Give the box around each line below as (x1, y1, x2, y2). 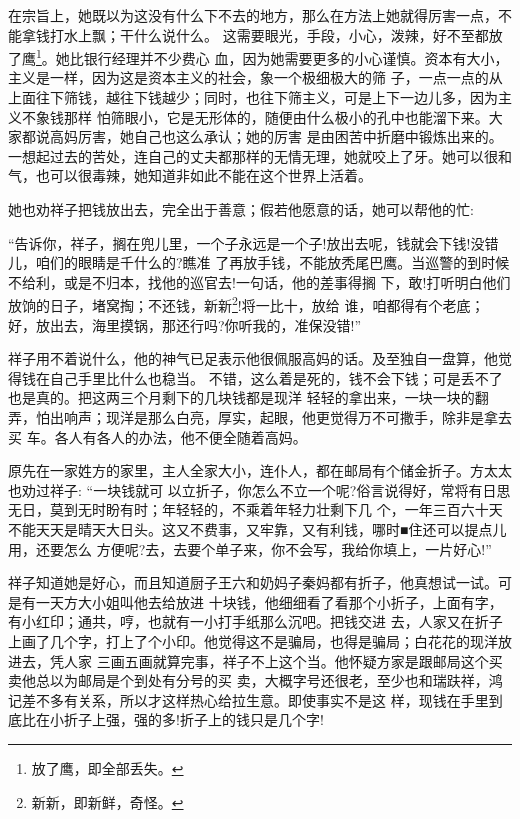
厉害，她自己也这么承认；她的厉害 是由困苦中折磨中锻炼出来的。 (77, 126, 503, 147)
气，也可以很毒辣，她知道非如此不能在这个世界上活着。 (8, 165, 372, 186)
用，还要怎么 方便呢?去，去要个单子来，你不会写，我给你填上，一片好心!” (8, 538, 492, 559)
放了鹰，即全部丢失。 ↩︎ (31, 757, 184, 778)
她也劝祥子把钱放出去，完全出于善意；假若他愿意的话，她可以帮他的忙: (8, 199, 474, 219)
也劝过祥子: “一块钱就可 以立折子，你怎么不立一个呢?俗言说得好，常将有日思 (8, 479, 511, 500)
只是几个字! (249, 709, 324, 730)
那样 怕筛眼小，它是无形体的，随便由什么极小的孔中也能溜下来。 (63, 106, 489, 127)
